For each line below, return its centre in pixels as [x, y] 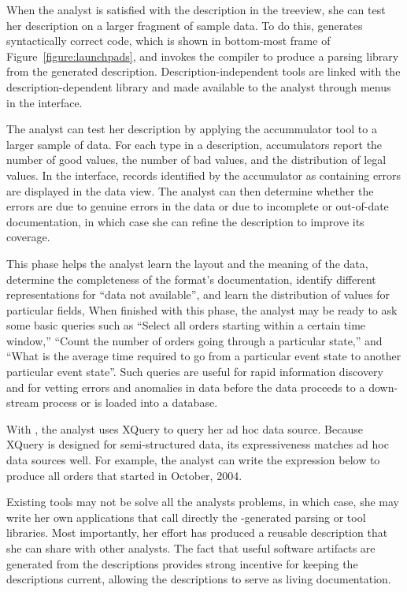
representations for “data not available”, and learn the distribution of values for [198, 294]
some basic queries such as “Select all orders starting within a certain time [186, 325]
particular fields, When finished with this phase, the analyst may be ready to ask [202, 309]
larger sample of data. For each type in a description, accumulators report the [194, 144]
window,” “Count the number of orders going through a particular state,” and [194, 340]
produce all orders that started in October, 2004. [124, 475]
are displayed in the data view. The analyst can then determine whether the [190, 190]
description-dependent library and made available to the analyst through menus [199, 86]
